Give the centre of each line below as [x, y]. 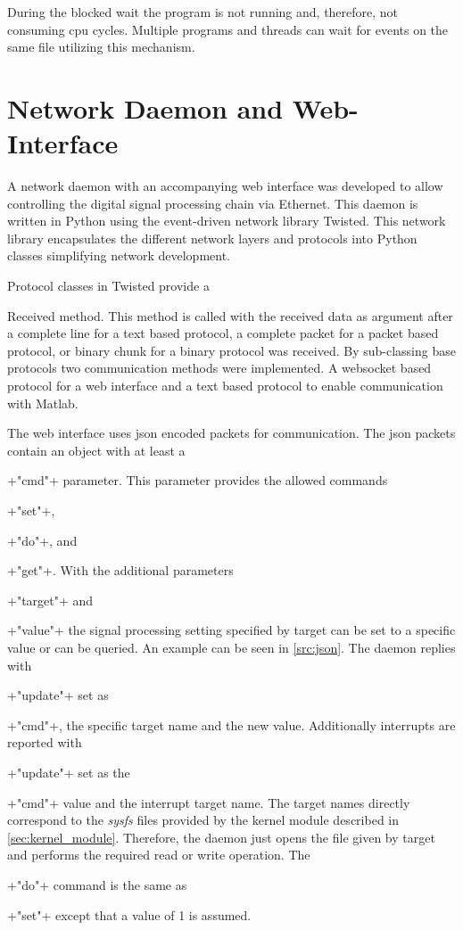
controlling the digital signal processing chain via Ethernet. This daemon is [213, 203]
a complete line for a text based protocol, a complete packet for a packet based [223, 333]
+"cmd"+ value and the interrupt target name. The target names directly [209, 802]
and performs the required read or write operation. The [159, 855]
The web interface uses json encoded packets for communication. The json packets [231, 433]
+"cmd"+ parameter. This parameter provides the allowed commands [198, 480]
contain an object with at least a [96, 450]
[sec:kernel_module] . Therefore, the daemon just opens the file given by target [221, 837]
